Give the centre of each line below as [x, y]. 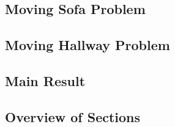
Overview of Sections [73, 116]
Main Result [45, 80]
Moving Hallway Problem [87, 45]
